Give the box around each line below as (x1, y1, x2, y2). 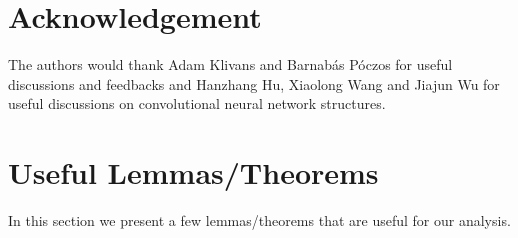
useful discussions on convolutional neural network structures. (8, 93, 386, 114)
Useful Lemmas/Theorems (8, 152, 379, 193)
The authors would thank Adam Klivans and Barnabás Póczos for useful (8, 54, 453, 75)
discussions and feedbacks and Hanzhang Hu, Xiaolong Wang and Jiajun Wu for (8, 73, 500, 94)
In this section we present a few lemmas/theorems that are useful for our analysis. (8, 210, 511, 231)
